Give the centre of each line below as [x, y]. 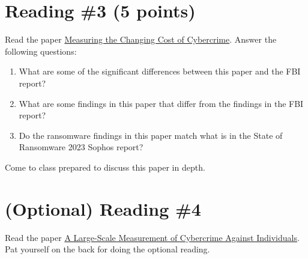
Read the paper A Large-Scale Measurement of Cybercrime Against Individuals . [152, 237]
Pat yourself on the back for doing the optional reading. [107, 249]
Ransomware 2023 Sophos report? [81, 147]
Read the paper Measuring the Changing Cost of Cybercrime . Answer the [141, 39]
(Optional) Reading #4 [103, 208]
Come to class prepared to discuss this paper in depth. [105, 167]
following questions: [41, 51]
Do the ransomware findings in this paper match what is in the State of [151, 135]
